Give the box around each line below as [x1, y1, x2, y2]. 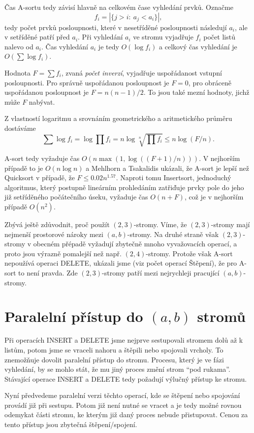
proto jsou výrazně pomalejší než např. [4, 248, 122, 258]
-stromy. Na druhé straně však [127, 229, 219, 239]
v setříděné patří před [4, 32, 70, 42]
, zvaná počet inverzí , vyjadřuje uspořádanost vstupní [61, 67, 222, 78]
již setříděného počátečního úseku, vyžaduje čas [4, 192, 148, 202]
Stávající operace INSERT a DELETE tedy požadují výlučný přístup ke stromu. [4, 373, 247, 384]
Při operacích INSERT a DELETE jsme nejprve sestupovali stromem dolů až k [4, 335, 243, 345]
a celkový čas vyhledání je [159, 41, 237, 51]
